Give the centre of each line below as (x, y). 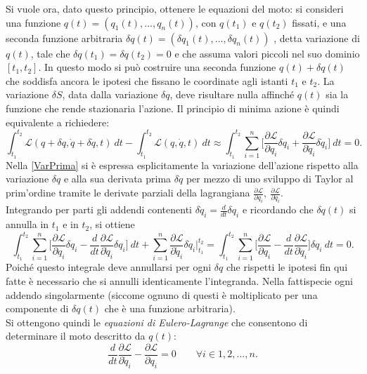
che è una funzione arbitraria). (170, 308)
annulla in (27, 224)
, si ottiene (112, 224)
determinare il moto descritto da (76, 336)
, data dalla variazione (110, 94)
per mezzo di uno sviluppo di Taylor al (270, 179)
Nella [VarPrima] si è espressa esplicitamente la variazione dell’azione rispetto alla (182, 165)
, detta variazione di (317, 38)
